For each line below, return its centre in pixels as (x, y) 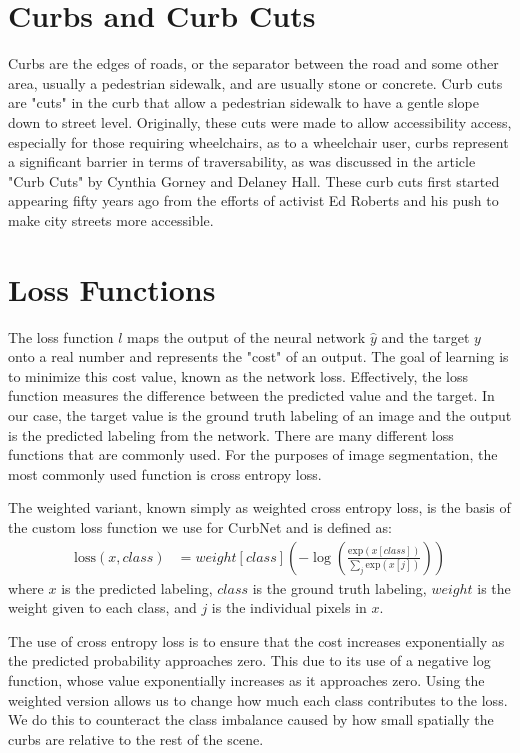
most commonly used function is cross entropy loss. (165, 473)
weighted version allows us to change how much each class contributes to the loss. (258, 699)
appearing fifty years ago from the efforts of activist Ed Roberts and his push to (253, 200)
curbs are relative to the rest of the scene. (136, 738)
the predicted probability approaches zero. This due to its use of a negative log (249, 660)
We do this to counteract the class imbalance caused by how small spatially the (251, 719)
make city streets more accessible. (111, 219)
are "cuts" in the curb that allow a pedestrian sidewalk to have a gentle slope (243, 102)
